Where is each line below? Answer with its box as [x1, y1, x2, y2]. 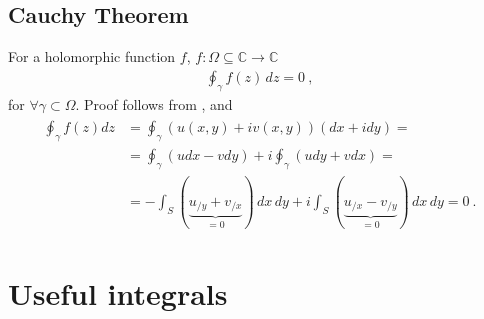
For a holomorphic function [8, 46, 176, 67]
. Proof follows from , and [75, 93, 233, 114]
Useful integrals [8, 272, 228, 313]
